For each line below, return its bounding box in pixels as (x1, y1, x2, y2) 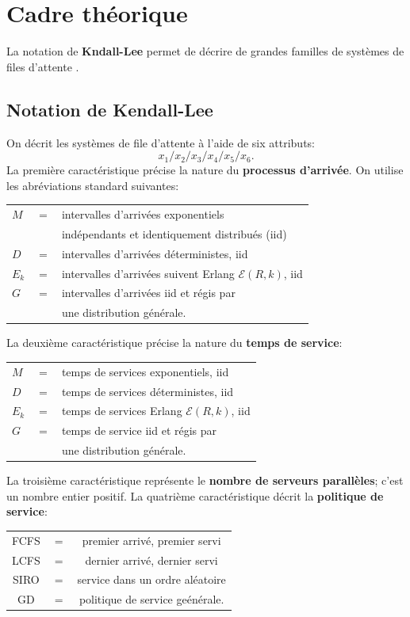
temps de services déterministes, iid (61, 383, 234, 399)
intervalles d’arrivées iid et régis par (61, 284, 236, 301)
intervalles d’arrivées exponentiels (61, 206, 224, 223)
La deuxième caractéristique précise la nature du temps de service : (6, 334, 343, 351)
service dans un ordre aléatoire (77, 571, 226, 588)
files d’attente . (6, 58, 79, 74)
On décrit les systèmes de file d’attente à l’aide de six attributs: (6, 134, 316, 150)
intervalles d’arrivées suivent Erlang (61, 265, 235, 281)
